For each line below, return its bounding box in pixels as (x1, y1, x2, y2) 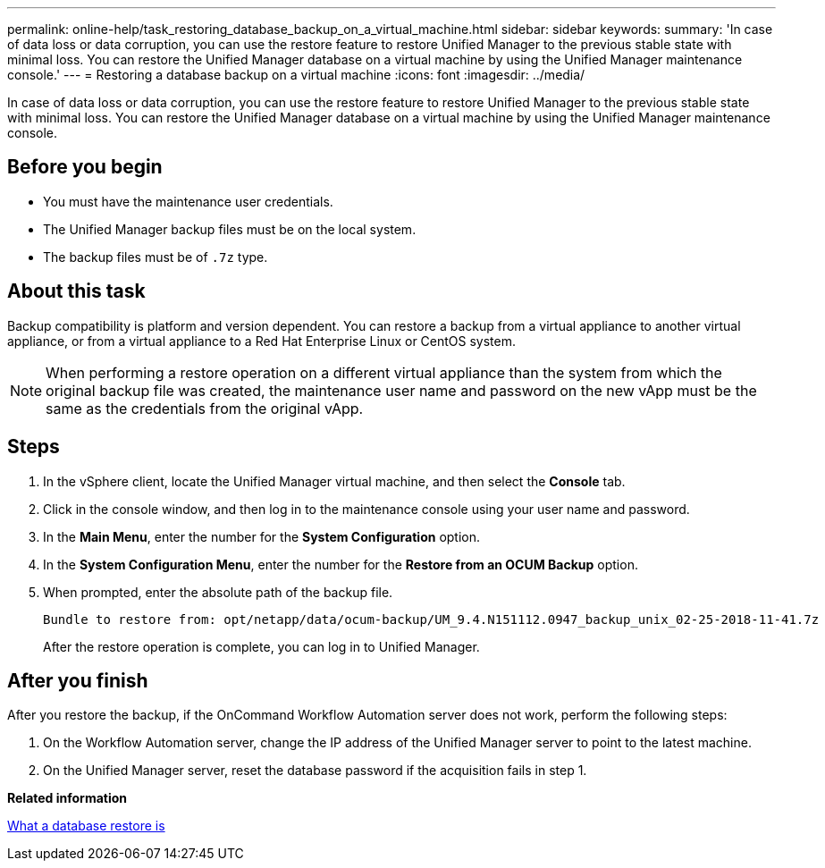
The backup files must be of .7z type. (43, 249, 268, 265)
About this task (7, 280, 146, 303)
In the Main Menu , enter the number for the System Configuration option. (43, 528, 481, 544)
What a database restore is (7, 818, 165, 834)
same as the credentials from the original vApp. (46, 399, 364, 417)
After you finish (7, 669, 148, 692)
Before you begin (7, 156, 163, 179)
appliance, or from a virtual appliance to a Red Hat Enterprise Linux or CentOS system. (7, 333, 517, 349)
